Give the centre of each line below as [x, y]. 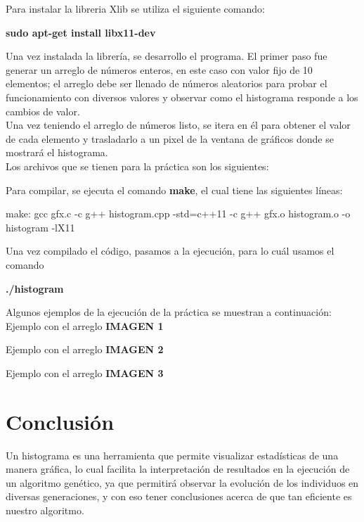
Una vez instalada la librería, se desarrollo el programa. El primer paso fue [167, 56]
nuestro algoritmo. [45, 510]
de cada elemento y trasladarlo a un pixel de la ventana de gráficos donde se [170, 138]
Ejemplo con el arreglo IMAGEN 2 [85, 349]
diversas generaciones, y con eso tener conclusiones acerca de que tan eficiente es [179, 496]
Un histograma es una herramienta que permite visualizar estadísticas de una [172, 455]
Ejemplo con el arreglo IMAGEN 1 [85, 325]
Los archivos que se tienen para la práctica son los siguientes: [137, 166]
